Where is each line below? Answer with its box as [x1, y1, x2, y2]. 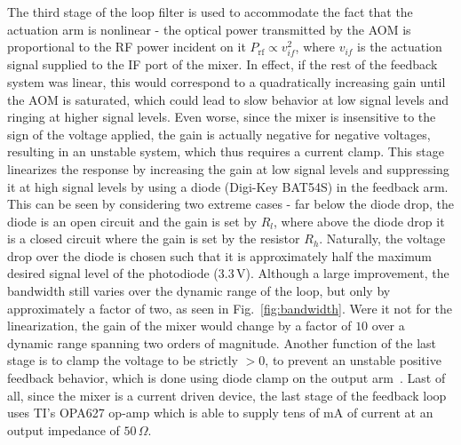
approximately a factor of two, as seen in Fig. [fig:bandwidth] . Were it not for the [7, 298, 453, 317]
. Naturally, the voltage [319, 229, 446, 248]
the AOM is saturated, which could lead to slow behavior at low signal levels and [7, 90, 449, 108]
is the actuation [357, 37, 442, 56]
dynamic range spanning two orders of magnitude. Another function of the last [7, 333, 437, 352]
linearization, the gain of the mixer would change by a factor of [7, 316, 352, 335]
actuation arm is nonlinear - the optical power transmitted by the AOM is [7, 20, 411, 38]
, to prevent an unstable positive [265, 351, 441, 370]
